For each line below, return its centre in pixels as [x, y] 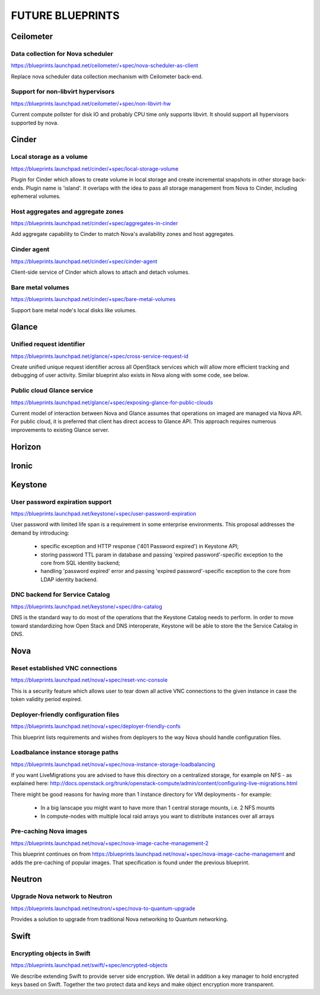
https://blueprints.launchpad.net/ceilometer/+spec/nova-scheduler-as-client [105, 66]
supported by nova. [35, 123]
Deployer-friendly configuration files [65, 714]
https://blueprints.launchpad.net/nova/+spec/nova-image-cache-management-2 [110, 843]
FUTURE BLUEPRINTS [65, 15]
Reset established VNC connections [64, 668]
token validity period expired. [47, 699]
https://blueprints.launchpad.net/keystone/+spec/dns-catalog [87, 606]
